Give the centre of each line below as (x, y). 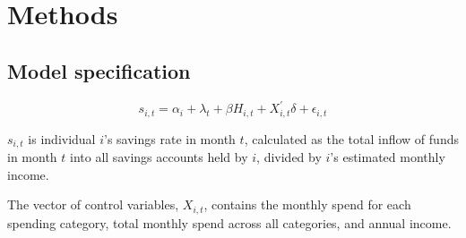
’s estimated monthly (388, 156)
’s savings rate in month (170, 138)
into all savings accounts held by (159, 156)
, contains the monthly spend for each (307, 204)
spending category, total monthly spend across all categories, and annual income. (229, 222)
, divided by (289, 156)
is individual (62, 138)
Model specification (99, 70)
